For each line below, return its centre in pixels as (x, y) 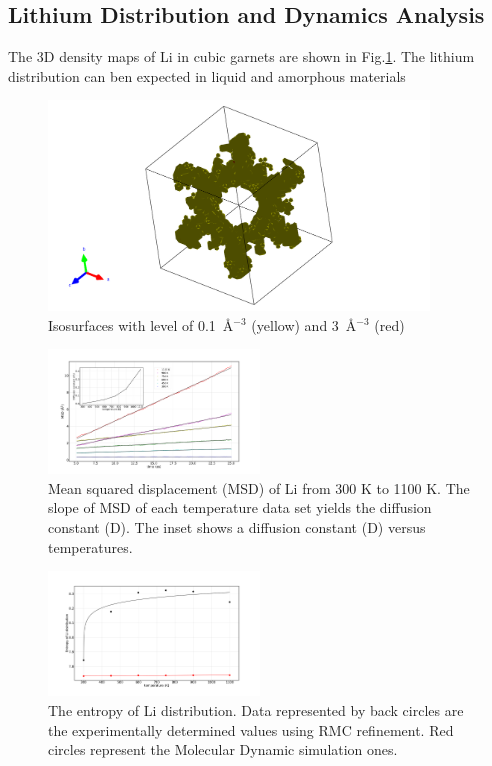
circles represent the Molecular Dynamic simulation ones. (223, 749)
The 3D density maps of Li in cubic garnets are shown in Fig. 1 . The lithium (241, 56)
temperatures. (90, 546)
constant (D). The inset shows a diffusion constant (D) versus (237, 527)
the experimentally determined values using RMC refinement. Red (251, 729)
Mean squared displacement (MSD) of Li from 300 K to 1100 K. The (259, 487)
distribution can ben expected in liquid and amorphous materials (207, 75)
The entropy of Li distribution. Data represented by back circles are (256, 710)
